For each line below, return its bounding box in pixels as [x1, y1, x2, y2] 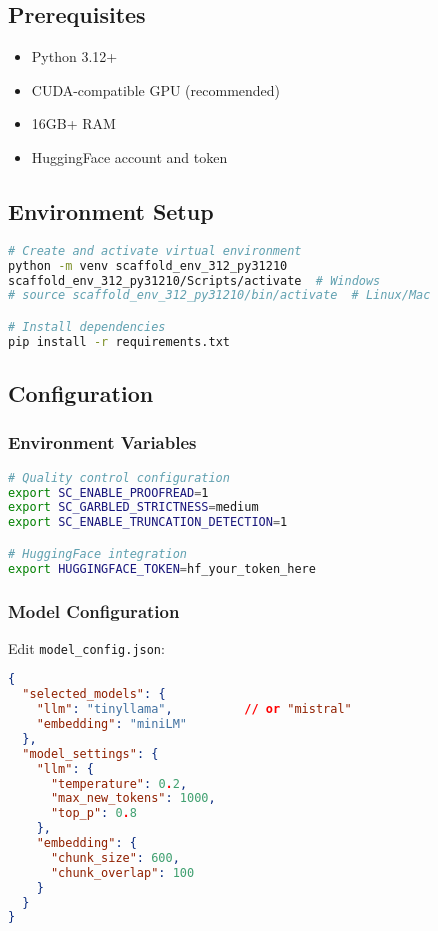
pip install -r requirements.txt [8, 334, 230, 349]
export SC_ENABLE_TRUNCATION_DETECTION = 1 [8, 515, 288, 530]
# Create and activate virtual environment [8, 243, 302, 258]
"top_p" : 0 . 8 [50, 806, 137, 821]
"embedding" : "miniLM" [36, 717, 188, 732]
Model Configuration [8, 598, 180, 623]
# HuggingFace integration [8, 546, 187, 561]
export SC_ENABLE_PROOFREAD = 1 [8, 485, 209, 500]
